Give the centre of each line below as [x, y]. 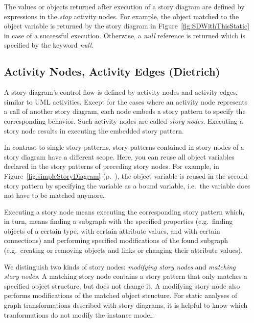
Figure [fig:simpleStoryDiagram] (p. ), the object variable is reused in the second [126, 175]
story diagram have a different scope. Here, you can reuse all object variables [119, 156]
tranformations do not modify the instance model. [79, 314]
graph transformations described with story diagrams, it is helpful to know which [126, 305]
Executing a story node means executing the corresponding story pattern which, [124, 211]
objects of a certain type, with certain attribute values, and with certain [112, 230]
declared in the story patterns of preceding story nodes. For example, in [112, 166]
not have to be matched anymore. [54, 195]
